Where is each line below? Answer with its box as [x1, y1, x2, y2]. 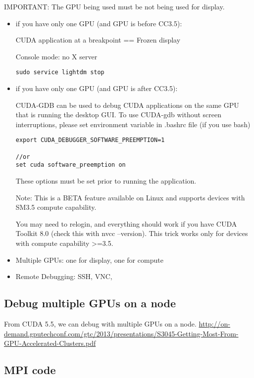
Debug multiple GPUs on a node [4, 295, 176, 311]
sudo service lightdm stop [15, 69, 104, 76]
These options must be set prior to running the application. [15, 176, 197, 186]
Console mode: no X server [15, 51, 98, 61]
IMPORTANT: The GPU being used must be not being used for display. [4, 1, 225, 11]
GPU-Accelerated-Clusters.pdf [4, 338, 96, 348]
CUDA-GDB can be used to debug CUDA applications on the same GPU [15, 99, 239, 110]
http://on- [199, 318, 230, 329]
